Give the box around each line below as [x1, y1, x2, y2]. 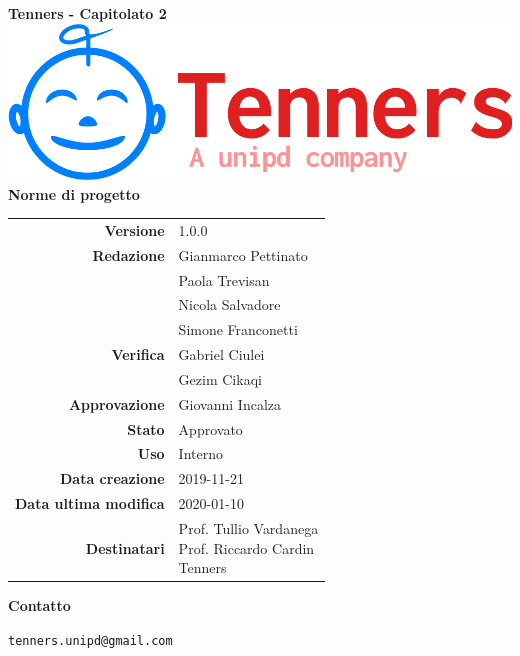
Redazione [92, 244, 165, 265]
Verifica [111, 344, 165, 365]
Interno [178, 443, 223, 464]
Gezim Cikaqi [178, 368, 262, 389]
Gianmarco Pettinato [178, 244, 308, 265]
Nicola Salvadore [178, 294, 281, 315]
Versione [104, 219, 165, 240]
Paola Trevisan [178, 269, 270, 290]
